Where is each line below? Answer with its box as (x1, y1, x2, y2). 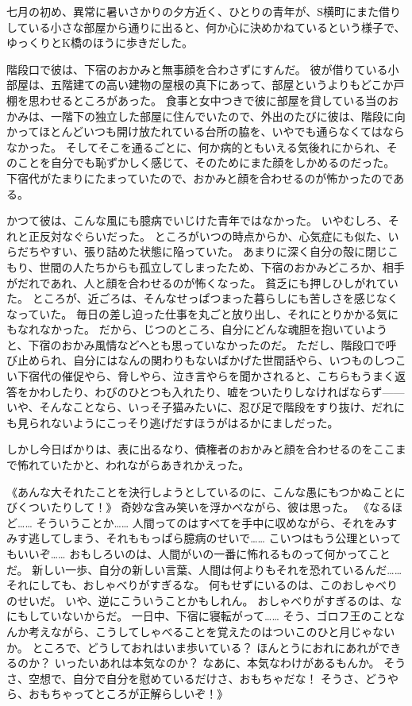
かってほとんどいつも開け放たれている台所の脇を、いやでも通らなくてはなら (6, 123, 405, 140)
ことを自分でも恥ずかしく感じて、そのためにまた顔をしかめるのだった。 (17, 154, 395, 171)
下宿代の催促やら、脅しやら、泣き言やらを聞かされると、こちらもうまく (17, 368, 395, 384)
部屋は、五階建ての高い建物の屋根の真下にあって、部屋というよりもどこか (6, 76, 394, 93)
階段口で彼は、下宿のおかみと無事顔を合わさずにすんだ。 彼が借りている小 (6, 60, 399, 77)
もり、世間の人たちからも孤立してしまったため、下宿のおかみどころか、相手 (6, 258, 405, 275)
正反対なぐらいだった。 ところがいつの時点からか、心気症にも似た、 (28, 227, 388, 244)
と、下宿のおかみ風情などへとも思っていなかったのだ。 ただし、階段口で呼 (6, 336, 397, 353)
